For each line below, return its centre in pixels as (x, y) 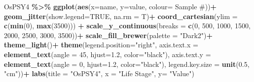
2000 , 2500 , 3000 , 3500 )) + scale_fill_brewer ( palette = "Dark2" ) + (109, 35)
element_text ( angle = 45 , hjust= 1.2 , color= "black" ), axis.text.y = (108, 54)
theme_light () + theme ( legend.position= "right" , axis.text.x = (101, 45)
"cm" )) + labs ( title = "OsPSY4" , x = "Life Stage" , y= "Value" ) (99, 73)
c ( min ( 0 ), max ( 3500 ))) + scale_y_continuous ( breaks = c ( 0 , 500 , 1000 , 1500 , (127, 26)
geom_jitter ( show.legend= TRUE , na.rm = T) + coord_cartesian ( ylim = (121, 16)
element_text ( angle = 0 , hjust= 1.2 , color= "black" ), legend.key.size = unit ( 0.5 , (127, 64)
